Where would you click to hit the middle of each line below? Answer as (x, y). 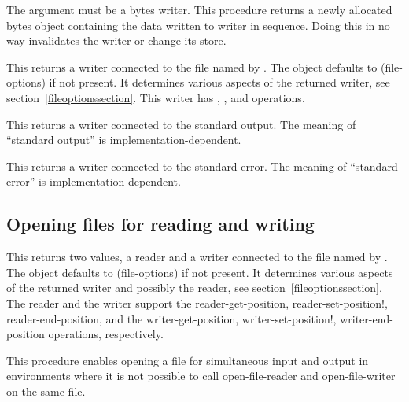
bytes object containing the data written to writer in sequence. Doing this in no (198, 25)
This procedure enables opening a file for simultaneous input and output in (188, 360)
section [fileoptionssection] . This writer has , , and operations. (156, 97)
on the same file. (46, 391)
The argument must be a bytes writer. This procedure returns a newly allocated (199, 9)
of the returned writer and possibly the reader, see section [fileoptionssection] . (194, 288)
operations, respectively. (106, 334)
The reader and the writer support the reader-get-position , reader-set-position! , (197, 302)
